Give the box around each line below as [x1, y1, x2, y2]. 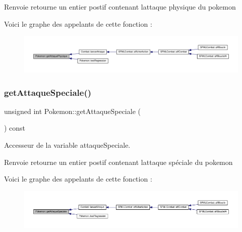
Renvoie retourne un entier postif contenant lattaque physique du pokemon [4, 2, 236, 12]
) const [4, 123, 26, 133]
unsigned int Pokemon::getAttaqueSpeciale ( [4, 105, 141, 116]
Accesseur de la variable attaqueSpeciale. [4, 140, 131, 150]
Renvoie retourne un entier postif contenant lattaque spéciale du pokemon [4, 156, 233, 167]
